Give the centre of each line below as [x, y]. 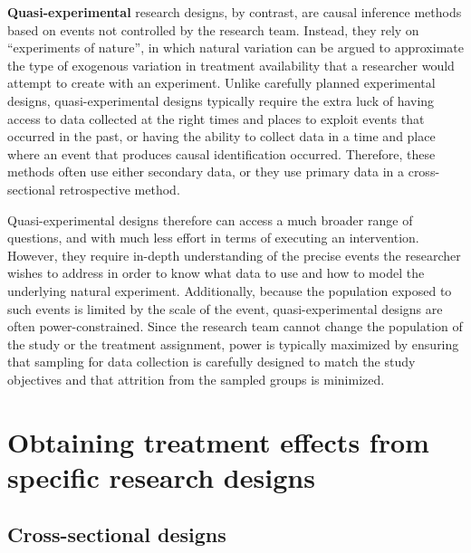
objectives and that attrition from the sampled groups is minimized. [196, 379]
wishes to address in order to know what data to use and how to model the [216, 273]
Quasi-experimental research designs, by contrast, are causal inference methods [235, 12]
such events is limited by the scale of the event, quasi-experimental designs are [225, 308]
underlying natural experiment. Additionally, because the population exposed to [230, 290]
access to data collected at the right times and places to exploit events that [216, 118]
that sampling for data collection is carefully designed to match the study [211, 362]
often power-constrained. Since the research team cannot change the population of [235, 326]
